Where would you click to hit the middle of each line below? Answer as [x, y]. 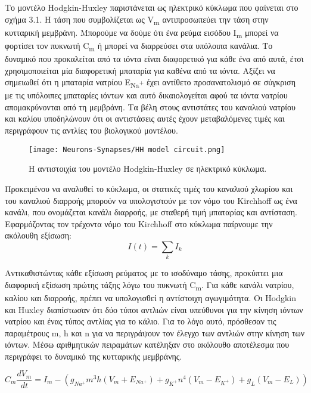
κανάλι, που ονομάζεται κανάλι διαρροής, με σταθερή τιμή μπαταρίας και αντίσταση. [151, 212]
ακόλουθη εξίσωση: [38, 235]
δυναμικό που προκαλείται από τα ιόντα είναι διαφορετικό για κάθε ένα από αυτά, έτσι [154, 58]
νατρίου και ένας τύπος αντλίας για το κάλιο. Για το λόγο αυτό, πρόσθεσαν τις [141, 321]
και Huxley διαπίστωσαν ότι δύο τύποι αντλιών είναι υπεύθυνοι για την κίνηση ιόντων [154, 309]
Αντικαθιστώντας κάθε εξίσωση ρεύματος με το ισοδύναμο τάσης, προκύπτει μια [144, 273]
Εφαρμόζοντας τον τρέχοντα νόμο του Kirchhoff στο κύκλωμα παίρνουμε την [139, 223]
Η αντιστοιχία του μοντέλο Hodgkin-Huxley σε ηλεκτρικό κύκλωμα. [148, 168]
